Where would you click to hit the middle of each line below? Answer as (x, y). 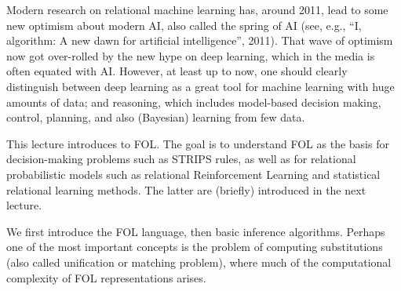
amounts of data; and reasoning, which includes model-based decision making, (194, 102)
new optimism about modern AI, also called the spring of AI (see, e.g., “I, (184, 25)
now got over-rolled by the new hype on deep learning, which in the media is (191, 55)
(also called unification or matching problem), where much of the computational (199, 262)
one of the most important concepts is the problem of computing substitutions (195, 247)
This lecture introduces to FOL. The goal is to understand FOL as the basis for (198, 143)
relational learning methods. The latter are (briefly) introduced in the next (186, 189)
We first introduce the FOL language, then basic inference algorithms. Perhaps (196, 231)
